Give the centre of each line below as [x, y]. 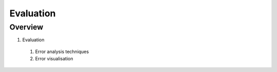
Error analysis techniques [62, 52]
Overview [26, 27]
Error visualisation [54, 59]
